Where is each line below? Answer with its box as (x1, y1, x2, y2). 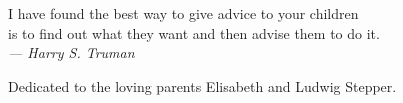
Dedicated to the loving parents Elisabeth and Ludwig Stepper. (8, 75, 397, 96)
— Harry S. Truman (8, 42, 135, 63)
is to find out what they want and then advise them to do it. (8, 22, 380, 43)
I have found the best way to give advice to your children (8, 3, 359, 23)
